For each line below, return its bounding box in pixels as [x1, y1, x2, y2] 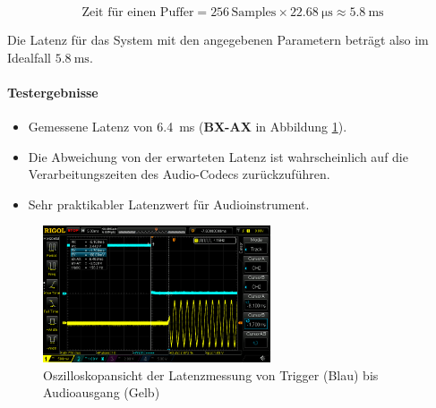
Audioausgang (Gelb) [43, 383, 160, 402]
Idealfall [7, 47, 52, 66]
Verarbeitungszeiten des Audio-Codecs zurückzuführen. [28, 165, 330, 183]
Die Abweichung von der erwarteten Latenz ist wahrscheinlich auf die [28, 147, 408, 166]
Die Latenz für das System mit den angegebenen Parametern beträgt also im [7, 30, 429, 48]
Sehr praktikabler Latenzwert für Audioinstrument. [28, 194, 310, 213]
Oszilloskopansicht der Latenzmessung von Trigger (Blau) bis [43, 365, 379, 384]
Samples [231, 6, 277, 19]
